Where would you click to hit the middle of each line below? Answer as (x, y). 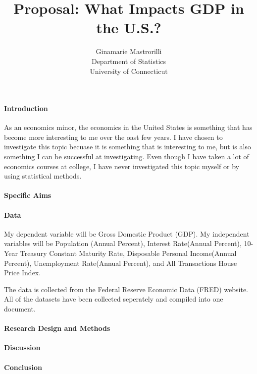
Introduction (26, 108)
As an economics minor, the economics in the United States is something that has (128, 127)
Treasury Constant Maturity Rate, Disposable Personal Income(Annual (128, 253)
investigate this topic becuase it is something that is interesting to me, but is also (128, 147)
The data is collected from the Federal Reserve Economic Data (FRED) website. (126, 289)
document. (20, 309)
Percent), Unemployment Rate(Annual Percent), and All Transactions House (121, 263)
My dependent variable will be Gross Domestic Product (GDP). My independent (127, 233)
